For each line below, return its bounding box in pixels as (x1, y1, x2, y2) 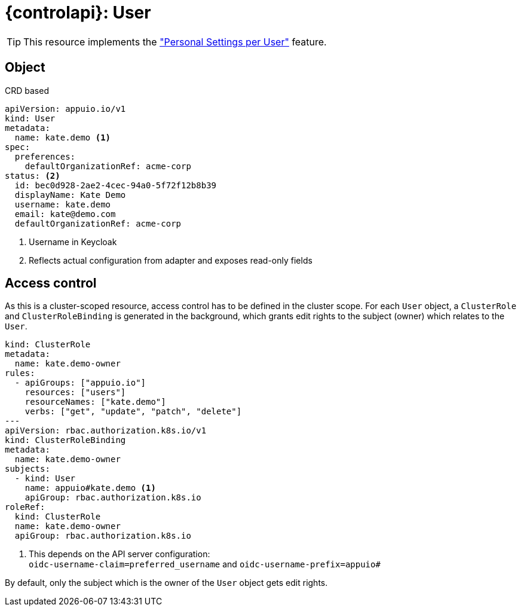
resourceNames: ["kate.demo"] (24, 397, 166, 407)
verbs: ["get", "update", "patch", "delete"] (24, 407, 242, 417)
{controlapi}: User (5, 2, 151, 23)
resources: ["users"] (24, 387, 126, 398)
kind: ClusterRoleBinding (5, 435, 126, 445)
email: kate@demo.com (14, 209, 116, 219)
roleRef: (5, 502, 45, 512)
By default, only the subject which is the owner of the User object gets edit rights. (5, 578, 328, 588)
